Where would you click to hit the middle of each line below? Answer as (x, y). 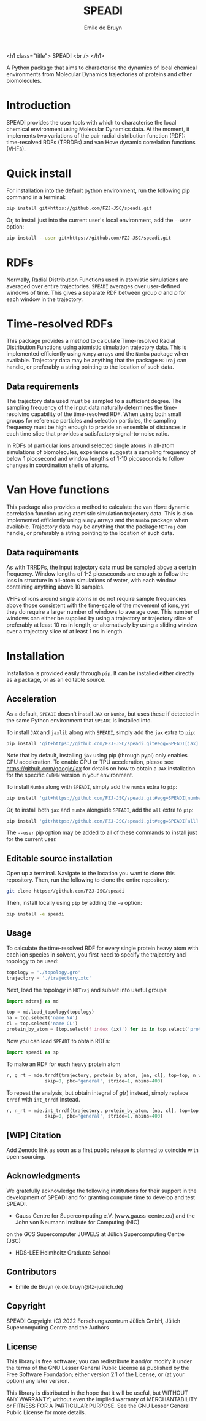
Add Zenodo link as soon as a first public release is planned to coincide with (102, 1150)
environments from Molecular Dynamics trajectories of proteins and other (99, 74)
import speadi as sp (33, 1052)
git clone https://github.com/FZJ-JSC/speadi (65, 891)
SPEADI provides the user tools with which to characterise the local (91, 122)
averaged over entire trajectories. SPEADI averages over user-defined (93, 286)
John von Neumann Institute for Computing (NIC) (77, 1222)
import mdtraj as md (33, 1001)
